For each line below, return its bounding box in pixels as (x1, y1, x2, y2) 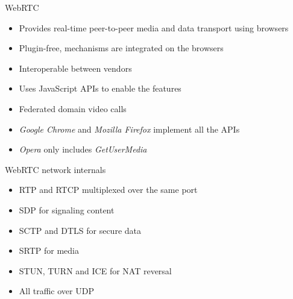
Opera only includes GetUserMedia (19, 143, 147, 156)
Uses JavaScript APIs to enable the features (19, 82, 181, 95)
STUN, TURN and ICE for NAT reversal (19, 264, 172, 277)
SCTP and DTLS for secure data (19, 224, 141, 236)
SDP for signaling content (19, 203, 115, 216)
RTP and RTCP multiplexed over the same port (19, 183, 198, 196)
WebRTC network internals (5, 163, 106, 175)
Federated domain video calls (19, 102, 127, 115)
